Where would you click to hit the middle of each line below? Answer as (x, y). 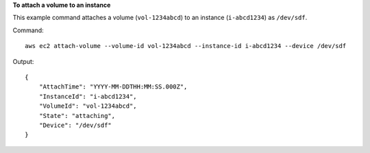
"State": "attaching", (77, 116)
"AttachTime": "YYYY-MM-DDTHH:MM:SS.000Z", (113, 87)
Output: (23, 61)
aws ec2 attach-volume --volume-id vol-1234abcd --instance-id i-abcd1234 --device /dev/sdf (186, 46)
